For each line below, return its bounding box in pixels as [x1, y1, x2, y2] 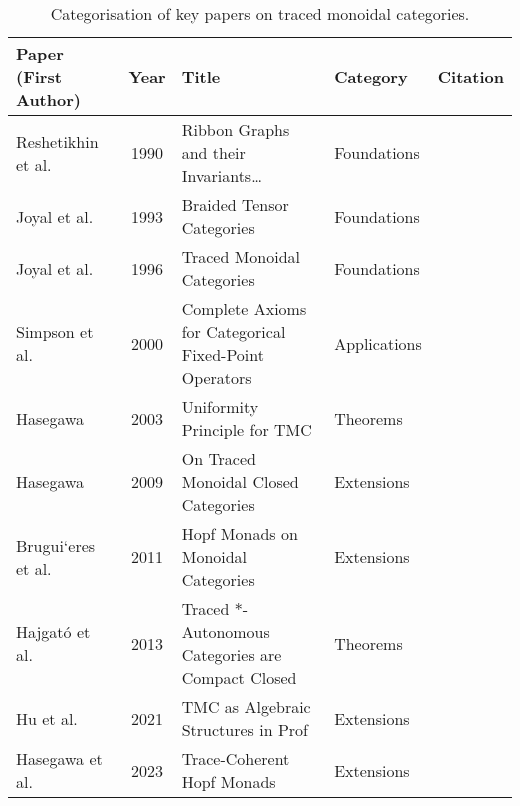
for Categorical [181, 320, 286, 343]
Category [334, 65, 408, 88]
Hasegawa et [16, 747, 103, 770]
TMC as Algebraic [181, 695, 311, 718]
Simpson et [16, 320, 94, 343]
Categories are [181, 643, 282, 666]
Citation [437, 65, 504, 88]
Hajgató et [16, 620, 91, 643]
